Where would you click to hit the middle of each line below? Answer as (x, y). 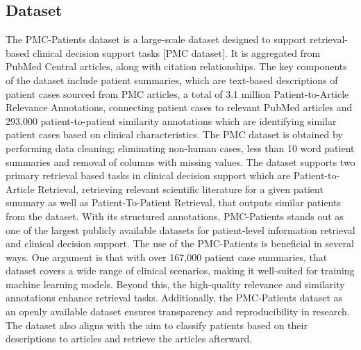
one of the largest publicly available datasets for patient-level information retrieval (180, 230)
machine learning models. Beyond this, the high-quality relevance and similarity (175, 284)
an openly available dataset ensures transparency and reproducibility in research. (178, 311)
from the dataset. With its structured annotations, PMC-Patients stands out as (175, 216)
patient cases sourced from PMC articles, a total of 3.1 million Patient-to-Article (177, 93)
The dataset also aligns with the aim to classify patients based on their (157, 325)
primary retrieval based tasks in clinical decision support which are (148, 175)
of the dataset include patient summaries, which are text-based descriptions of (172, 80)
